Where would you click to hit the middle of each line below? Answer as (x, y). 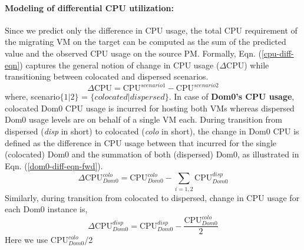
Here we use (27, 240)
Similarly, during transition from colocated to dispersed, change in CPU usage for (152, 197)
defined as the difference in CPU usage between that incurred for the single (141, 142)
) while (257, 65)
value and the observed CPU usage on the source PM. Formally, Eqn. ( (133, 53)
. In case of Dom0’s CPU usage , (232, 96)
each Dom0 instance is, (46, 209)
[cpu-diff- (277, 53)
